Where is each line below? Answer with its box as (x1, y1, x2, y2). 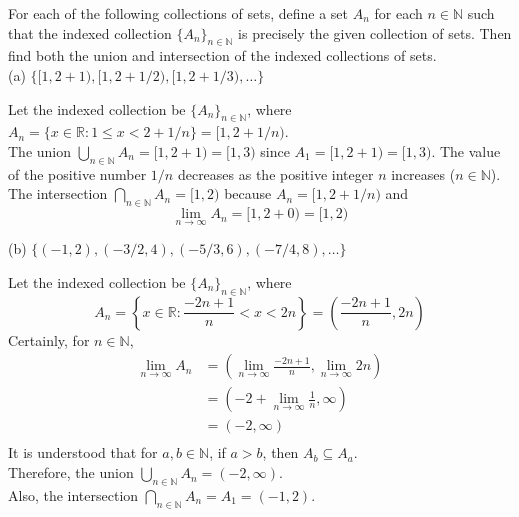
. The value (431, 140, 501, 161)
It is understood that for (8, 442, 158, 463)
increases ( (391, 163, 456, 184)
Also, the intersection (8, 484, 139, 505)
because (224, 183, 272, 204)
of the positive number (8, 163, 147, 184)
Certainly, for (8, 329, 90, 350)
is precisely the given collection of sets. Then (238, 22, 512, 43)
